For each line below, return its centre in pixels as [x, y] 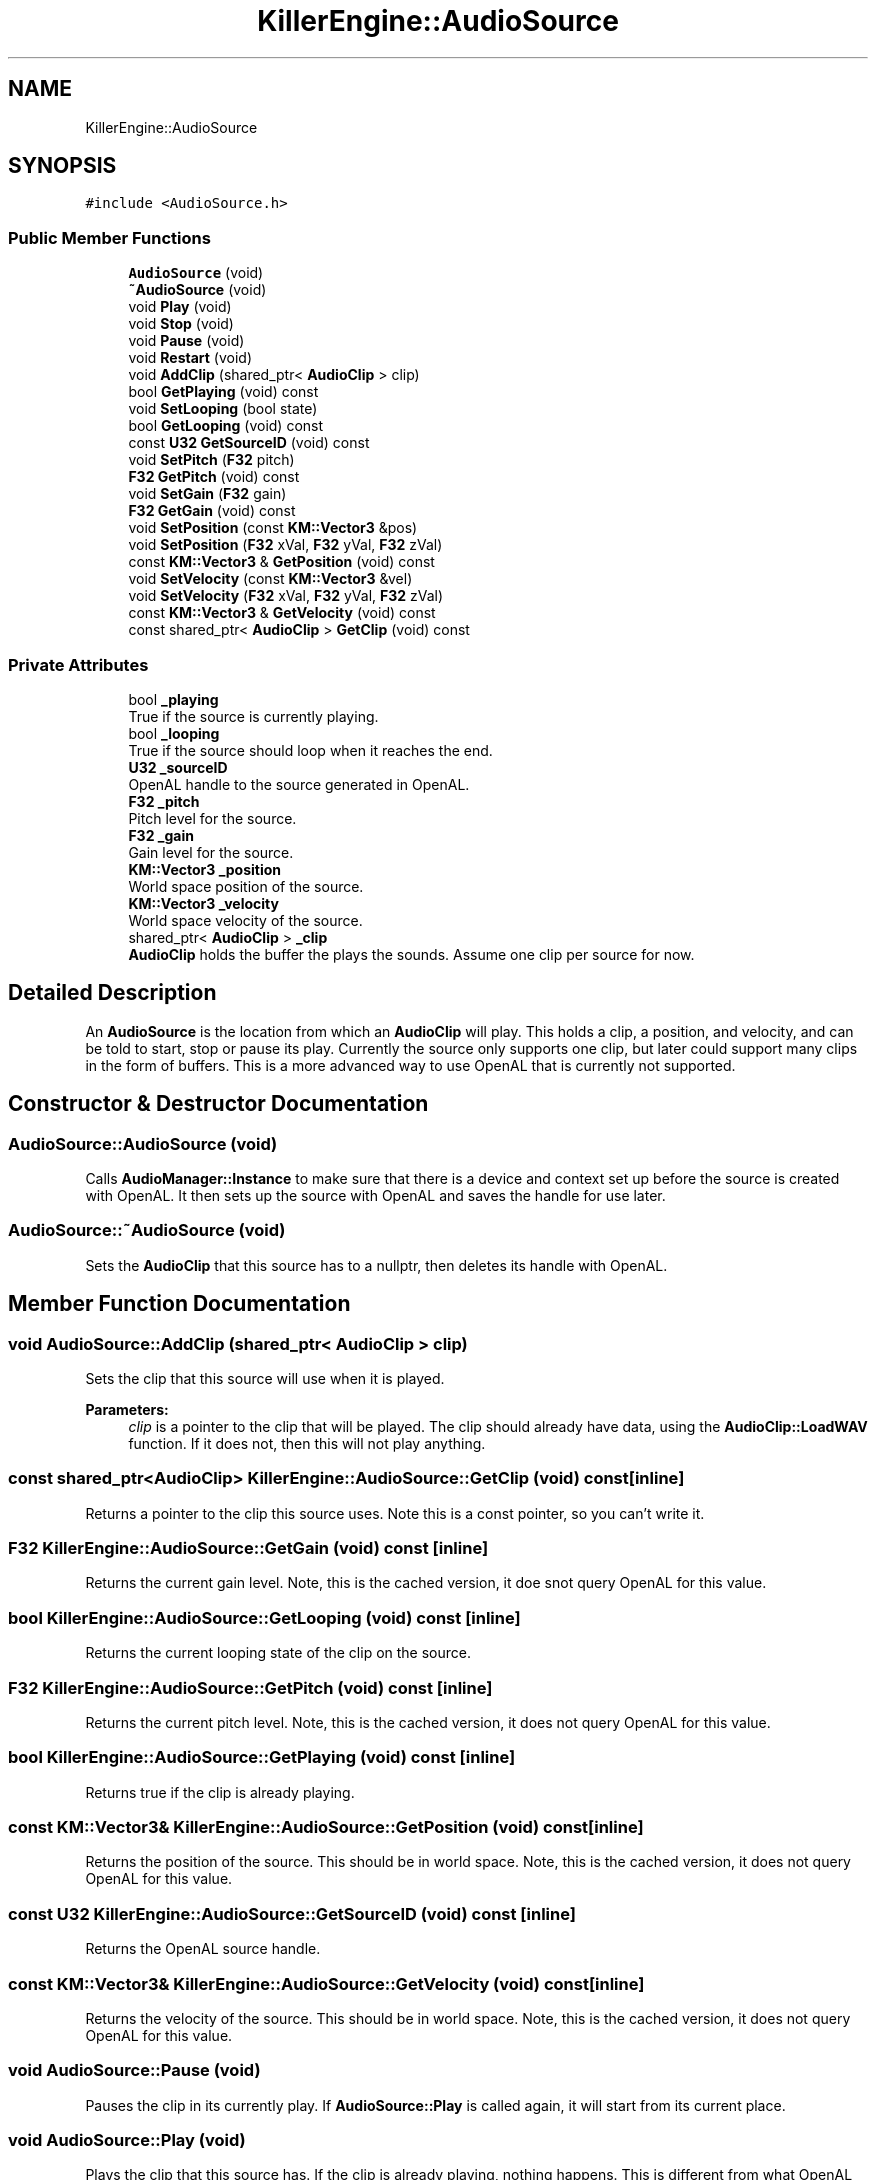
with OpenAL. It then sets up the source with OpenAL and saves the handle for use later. [375, 1195]
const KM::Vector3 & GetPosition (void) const [281, 562]
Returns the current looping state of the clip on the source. [278, 1653]
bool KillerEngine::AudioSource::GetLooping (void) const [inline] [264, 1617]
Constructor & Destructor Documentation [218, 1104]
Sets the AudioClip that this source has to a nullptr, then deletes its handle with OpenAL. [376, 1265]
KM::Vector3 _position [205, 869]
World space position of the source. [246, 886]
